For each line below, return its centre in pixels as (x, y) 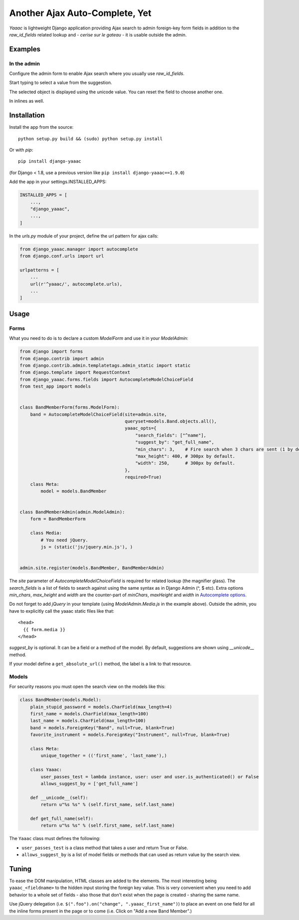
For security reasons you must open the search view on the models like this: (87, 687)
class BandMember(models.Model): (61, 700)
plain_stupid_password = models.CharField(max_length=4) (101, 707)
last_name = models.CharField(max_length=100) (88, 721)
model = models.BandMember (74, 491)
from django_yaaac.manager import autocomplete (79, 249)
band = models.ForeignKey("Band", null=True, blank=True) (102, 728)
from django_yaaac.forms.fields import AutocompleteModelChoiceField (106, 379)
